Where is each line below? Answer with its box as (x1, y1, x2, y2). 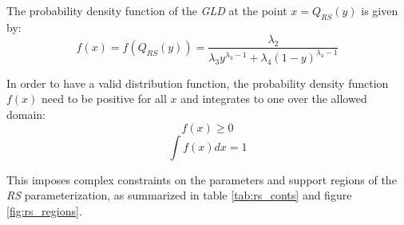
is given (361, 2, 398, 18)
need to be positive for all (42, 90, 167, 107)
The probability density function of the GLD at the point (6, 2, 287, 18)
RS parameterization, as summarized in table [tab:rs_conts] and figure (6, 187, 352, 203)
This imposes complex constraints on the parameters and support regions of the (6, 171, 397, 187)
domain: (6, 105, 46, 122)
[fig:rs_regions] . (6, 202, 82, 219)
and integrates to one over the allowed (180, 90, 367, 107)
